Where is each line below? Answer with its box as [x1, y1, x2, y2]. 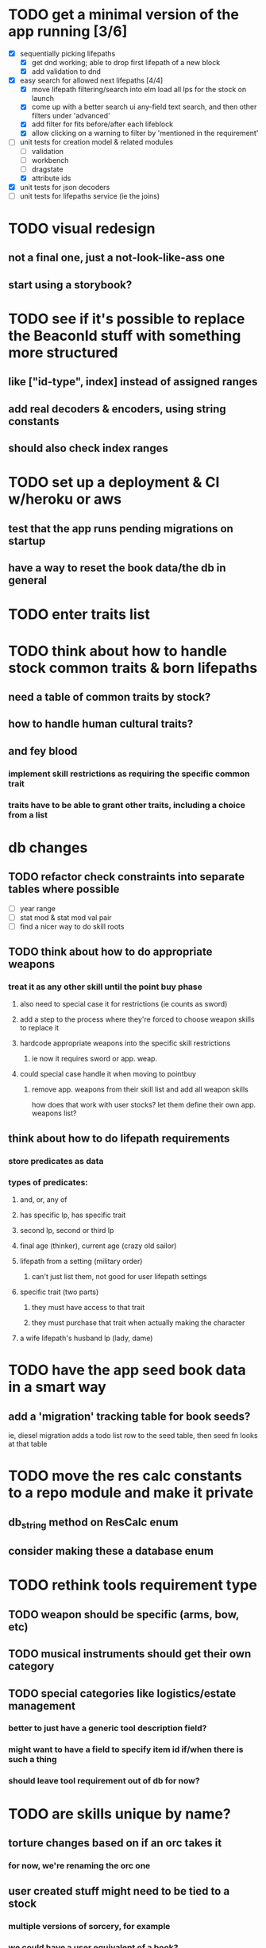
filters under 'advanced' [31, 111, 111, 121]
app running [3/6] [8, 22, 128, 41]
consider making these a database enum [8, 1544, 214, 1558]
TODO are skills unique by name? [8, 1805, 232, 1822]
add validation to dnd [31, 67, 102, 76]
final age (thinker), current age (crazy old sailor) [19, 1241, 177, 1250]
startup [8, 534, 46, 547]
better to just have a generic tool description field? [8, 1722, 207, 1733]
